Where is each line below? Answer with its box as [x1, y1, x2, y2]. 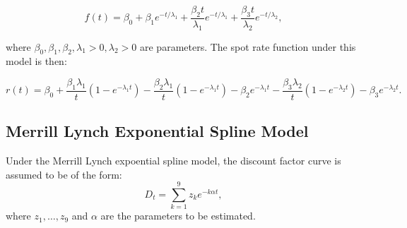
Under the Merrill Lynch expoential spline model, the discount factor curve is [6, 153, 341, 168]
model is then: [6, 54, 67, 68]
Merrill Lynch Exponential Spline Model [6, 120, 309, 142]
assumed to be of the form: [6, 167, 122, 181]
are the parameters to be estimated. [100, 208, 256, 223]
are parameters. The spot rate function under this [139, 39, 356, 54]
